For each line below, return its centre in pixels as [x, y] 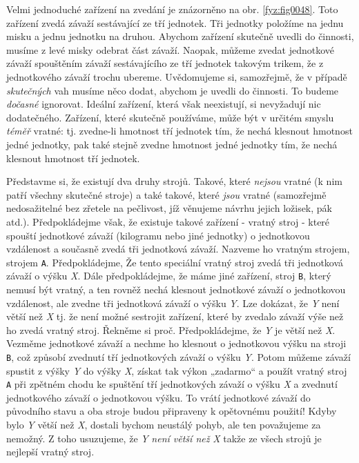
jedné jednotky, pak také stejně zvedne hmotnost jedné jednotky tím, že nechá [172, 144]
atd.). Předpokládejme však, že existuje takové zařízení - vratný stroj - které [168, 221]
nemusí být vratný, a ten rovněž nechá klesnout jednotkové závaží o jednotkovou [176, 289]
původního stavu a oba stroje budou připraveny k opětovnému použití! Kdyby [172, 411]
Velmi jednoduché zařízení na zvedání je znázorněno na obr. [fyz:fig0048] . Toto [172, 9]
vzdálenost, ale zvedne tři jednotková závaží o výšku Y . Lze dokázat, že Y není [173, 303]
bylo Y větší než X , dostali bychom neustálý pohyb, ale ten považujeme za [164, 425]
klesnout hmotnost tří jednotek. [73, 158]
